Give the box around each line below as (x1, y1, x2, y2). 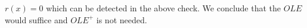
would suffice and (5, 13, 68, 26)
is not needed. (96, 13, 147, 26)
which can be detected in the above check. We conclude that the (46, 2, 281, 14)
